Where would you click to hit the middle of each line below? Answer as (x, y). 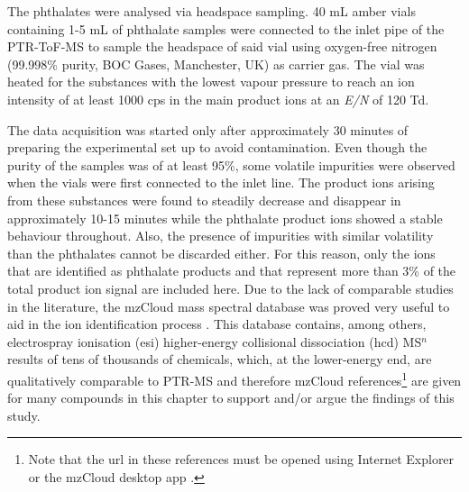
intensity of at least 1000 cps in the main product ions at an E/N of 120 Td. (218, 99)
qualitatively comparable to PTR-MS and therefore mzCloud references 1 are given (234, 378)
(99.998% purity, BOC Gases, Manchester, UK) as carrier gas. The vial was (216, 64)
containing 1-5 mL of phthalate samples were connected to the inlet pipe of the (226, 28)
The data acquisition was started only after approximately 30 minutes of (208, 129)
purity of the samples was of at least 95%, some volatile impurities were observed (231, 164)
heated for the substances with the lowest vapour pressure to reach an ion (211, 82)
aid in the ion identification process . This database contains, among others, (217, 324)
